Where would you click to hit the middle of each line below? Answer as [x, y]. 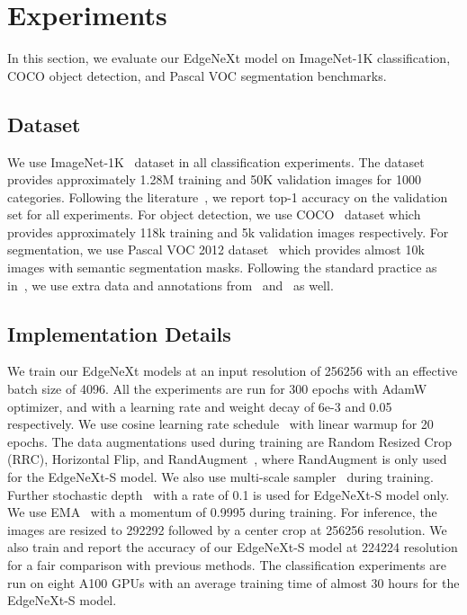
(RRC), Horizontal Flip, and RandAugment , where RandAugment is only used [227, 459]
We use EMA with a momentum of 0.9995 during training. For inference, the [222, 512]
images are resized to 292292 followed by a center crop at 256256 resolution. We [227, 529]
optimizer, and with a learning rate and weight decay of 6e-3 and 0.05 [200, 406]
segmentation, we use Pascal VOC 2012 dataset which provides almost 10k [216, 250]
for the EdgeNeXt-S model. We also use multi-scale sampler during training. [220, 477]
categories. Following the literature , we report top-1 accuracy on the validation [228, 196]
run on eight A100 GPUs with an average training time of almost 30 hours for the [233, 582]
